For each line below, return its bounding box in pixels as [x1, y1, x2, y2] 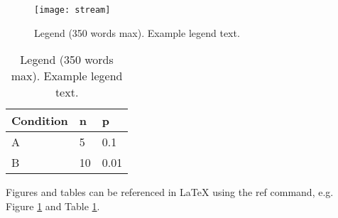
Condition [11, 112, 68, 129]
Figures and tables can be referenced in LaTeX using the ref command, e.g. [6, 185, 334, 200]
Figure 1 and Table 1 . [6, 198, 100, 213]
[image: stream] [34, 5, 111, 15]
